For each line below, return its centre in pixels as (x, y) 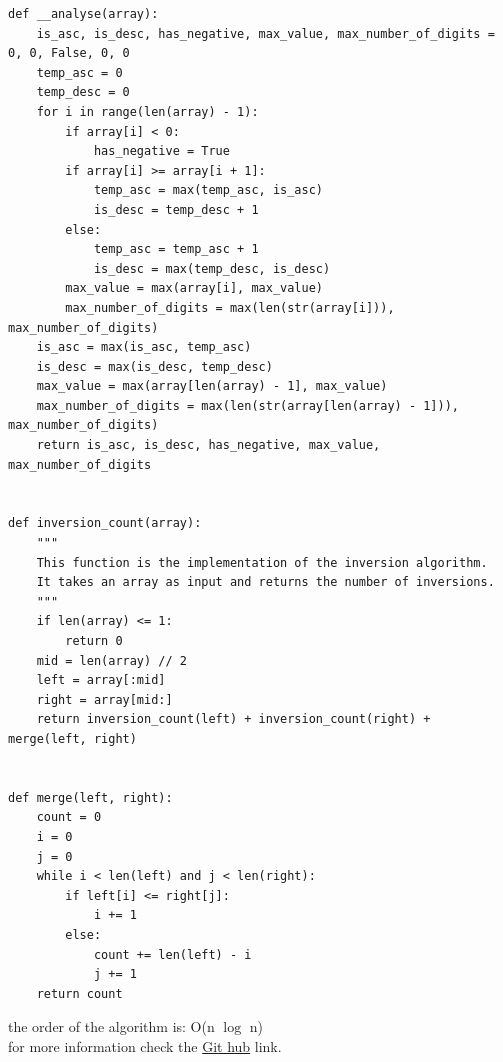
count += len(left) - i (172, 954)
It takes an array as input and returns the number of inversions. (265, 582)
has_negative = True (161, 151)
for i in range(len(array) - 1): (147, 111)
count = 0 (69, 817)
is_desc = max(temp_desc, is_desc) (212, 268)
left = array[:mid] (101, 680)
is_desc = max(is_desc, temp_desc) (154, 366)
